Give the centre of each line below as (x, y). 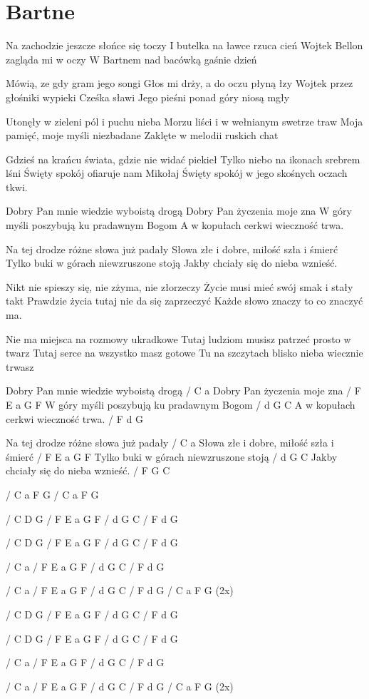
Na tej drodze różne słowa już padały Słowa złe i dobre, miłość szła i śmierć (172, 249)
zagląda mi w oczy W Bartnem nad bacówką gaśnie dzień (131, 59)
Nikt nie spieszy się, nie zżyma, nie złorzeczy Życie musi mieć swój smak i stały (180, 286)
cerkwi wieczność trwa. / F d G (74, 418)
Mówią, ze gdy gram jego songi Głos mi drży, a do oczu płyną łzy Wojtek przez (180, 83)
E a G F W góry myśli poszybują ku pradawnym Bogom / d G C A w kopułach (181, 404)
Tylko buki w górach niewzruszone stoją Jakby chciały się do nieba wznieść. (172, 263)
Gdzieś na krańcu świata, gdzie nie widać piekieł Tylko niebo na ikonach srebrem (183, 159)
